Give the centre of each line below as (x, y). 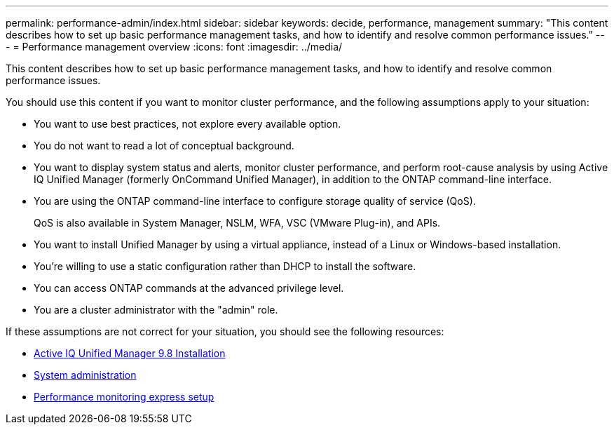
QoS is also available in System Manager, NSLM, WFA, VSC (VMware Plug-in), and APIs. (237, 223)
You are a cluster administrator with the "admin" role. (156, 310)
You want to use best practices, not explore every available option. (187, 124)
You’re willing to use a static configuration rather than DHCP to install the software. (225, 266)
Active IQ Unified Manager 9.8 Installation (130, 353)
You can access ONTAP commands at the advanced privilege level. (189, 288)
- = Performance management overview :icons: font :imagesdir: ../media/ (174, 47)
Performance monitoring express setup (124, 397)
